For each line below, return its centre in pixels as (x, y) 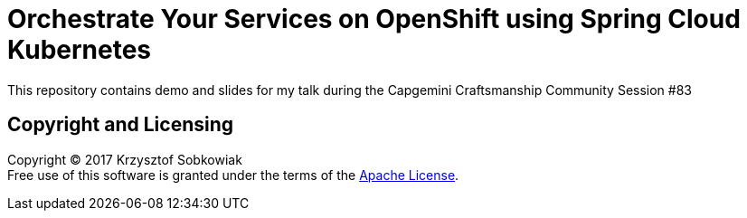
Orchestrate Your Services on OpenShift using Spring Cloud (374, 19)
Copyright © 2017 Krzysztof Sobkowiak (125, 159)
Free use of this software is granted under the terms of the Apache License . (233, 175)
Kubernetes (80, 50)
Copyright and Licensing (121, 125)
